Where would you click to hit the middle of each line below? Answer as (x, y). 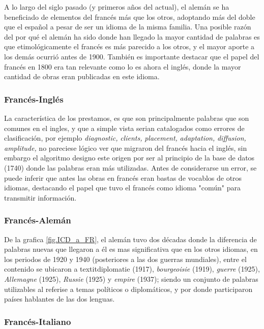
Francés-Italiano (38, 321)
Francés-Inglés (34, 99)
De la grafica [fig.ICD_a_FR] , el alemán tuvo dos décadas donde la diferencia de (130, 239)
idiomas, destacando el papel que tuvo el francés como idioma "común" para (122, 188)
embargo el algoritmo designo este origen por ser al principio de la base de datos (129, 158)
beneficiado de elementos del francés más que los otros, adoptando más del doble (130, 17)
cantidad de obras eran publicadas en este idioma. (82, 76)
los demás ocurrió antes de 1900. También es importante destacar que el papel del (132, 56)
